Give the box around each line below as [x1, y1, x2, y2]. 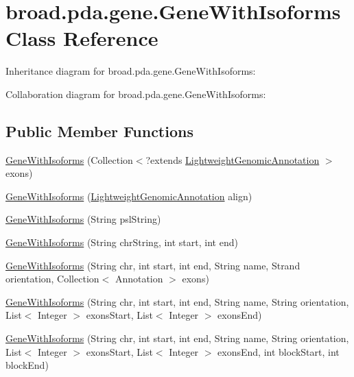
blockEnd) [5, 358, 49, 372]
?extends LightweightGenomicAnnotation [145, 152, 320, 167]
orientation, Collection [5, 271, 99, 286]
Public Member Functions [5, 120, 193, 141]
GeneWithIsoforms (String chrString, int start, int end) [5, 235, 238, 250]
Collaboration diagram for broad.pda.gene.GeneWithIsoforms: [5, 86, 266, 101]
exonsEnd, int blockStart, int [217, 344, 340, 358]
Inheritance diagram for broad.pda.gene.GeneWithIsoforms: [5, 64, 256, 78]
